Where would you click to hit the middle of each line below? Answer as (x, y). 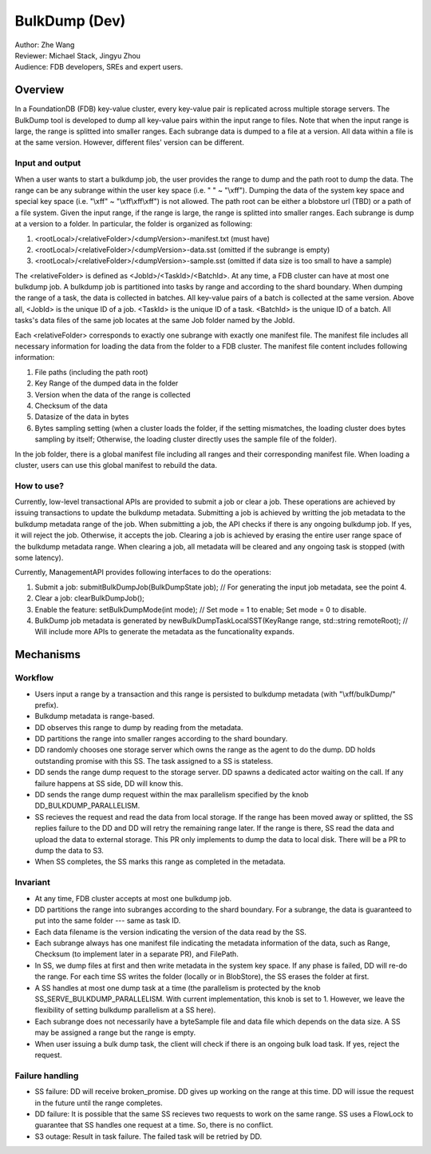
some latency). (39, 558)
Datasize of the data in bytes (82, 417)
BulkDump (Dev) (70, 21)
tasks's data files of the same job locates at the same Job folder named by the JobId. (155, 321)
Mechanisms (48, 655)
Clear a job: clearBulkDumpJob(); (90, 598)
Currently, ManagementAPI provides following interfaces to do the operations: (143, 573)
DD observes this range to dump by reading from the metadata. (139, 727)
